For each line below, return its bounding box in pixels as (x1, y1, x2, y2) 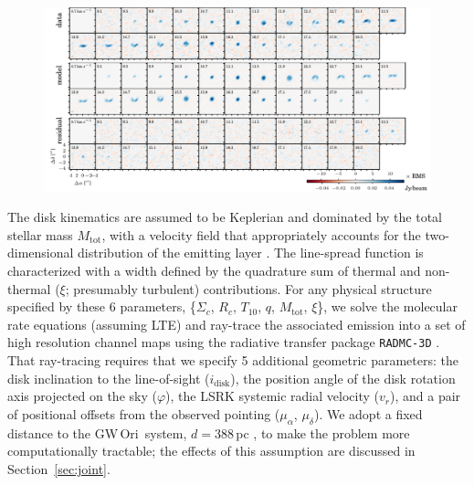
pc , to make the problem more (236, 423, 410, 442)
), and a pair (389, 386, 461, 406)
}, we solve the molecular (317, 297, 458, 316)
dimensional (7, 243, 74, 262)
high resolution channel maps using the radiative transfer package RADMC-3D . (7, 332, 440, 352)
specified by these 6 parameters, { (7, 297, 196, 316)
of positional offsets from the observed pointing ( (7, 404, 280, 423)
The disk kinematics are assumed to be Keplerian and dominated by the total (7, 207, 442, 227)
